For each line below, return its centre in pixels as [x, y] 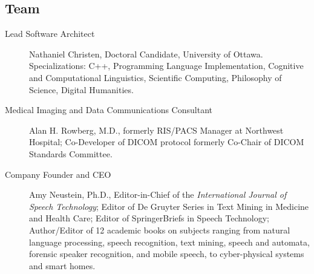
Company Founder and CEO [58, 174]
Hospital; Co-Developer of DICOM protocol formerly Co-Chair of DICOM [167, 142]
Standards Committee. [71, 153]
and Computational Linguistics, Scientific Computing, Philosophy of [155, 77]
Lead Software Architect [50, 34]
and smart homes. [62, 265]
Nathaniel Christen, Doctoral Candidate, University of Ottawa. [146, 54]
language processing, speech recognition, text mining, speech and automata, [169, 242]
